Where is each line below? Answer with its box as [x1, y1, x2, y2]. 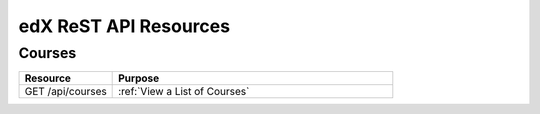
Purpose [118, 71, 160, 85]
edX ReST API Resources [18, 15, 230, 37]
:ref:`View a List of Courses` [118, 85, 250, 99]
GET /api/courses [24, 85, 107, 99]
